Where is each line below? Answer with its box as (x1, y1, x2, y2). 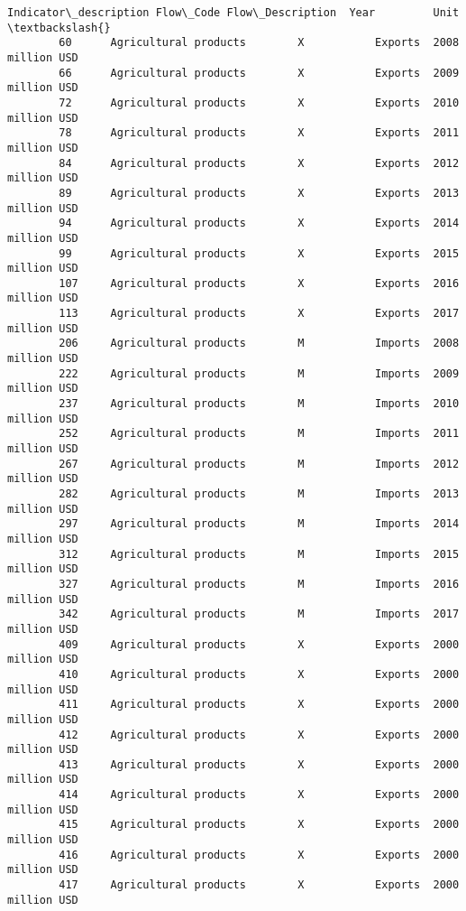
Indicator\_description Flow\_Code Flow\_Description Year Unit (7, 6, 460, 19)
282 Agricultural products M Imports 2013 (59, 488, 460, 500)
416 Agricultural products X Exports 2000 (59, 848, 460, 861)
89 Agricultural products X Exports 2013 (59, 186, 460, 200)
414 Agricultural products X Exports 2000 (59, 788, 460, 802)
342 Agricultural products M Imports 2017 (59, 608, 460, 621)
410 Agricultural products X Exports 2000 (59, 667, 460, 681)
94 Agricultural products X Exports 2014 (59, 217, 460, 230)
